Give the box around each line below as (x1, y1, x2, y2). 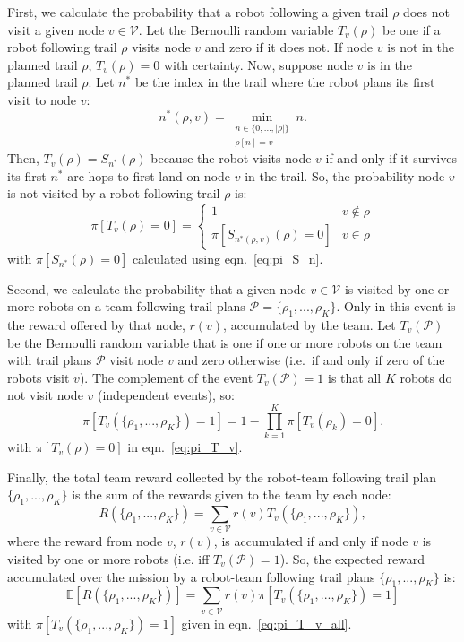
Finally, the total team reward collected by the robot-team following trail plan (7, 467, 437, 486)
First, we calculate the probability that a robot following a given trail (7, 3, 389, 21)
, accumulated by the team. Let (223, 316, 396, 334)
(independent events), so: (97, 386, 235, 404)
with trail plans (7, 351, 92, 369)
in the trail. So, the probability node (245, 166, 445, 185)
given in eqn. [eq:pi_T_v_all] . (181, 613, 352, 632)
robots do (400, 368, 452, 386)
